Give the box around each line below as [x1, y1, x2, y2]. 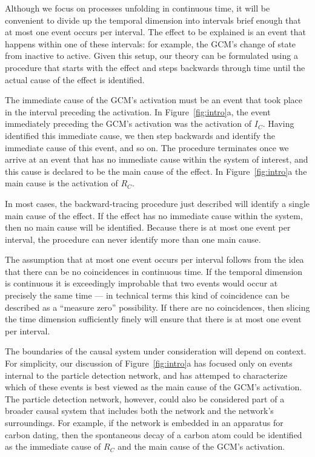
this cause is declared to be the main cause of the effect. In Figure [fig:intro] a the [5, 164, 307, 177]
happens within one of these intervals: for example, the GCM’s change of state [5, 37, 296, 50]
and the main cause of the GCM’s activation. [118, 440, 285, 453]
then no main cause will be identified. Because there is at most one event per [5, 221, 291, 234]
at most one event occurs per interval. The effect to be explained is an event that [5, 25, 306, 38]
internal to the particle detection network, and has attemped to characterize [5, 368, 288, 381]
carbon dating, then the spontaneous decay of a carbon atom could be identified [5, 428, 302, 441]
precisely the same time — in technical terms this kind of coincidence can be [5, 289, 290, 302]
